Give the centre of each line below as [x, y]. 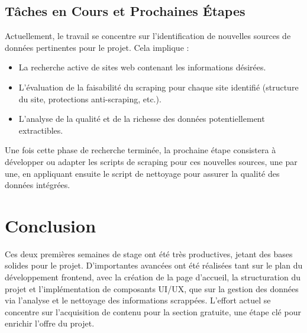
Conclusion [51, 225]
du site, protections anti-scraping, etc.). [90, 98]
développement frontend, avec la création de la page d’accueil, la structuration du [153, 277]
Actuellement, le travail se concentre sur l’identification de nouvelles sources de [148, 36]
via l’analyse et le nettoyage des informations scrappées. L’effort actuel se [138, 300]
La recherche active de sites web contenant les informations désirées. [142, 67]
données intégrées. [38, 185]
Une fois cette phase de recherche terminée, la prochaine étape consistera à [140, 150]
